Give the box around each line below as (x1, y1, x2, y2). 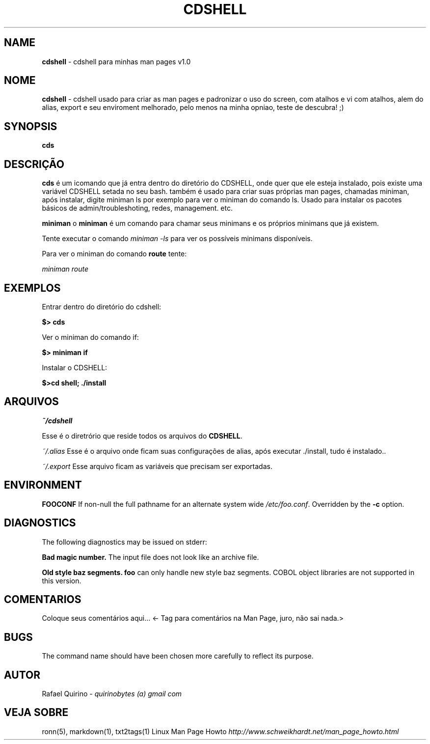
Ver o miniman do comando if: (42, 332, 139, 341)
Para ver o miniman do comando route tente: (42, 249, 187, 258)
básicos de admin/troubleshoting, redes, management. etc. (42, 204, 233, 213)
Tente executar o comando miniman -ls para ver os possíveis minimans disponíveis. (42, 234, 313, 243)
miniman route (42, 265, 89, 274)
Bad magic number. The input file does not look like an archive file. (42, 552, 259, 561)
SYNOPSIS (4, 120, 57, 133)
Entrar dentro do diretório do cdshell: (42, 302, 161, 311)
